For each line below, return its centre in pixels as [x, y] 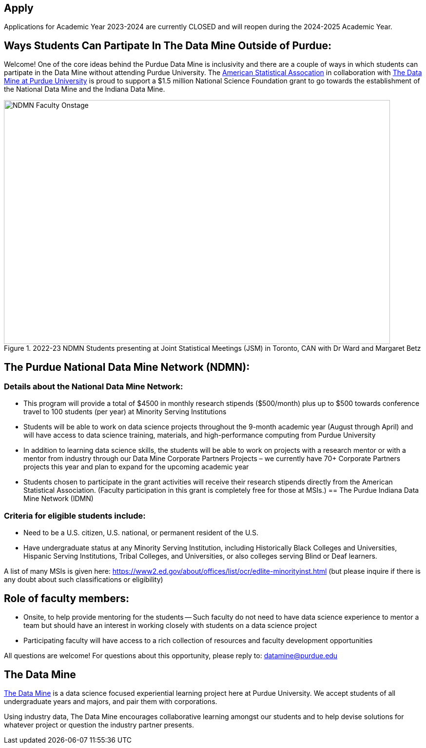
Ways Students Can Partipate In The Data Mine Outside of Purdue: [168, 45]
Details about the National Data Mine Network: [94, 387]
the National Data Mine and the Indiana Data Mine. [85, 89]
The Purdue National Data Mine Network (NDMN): [127, 367]
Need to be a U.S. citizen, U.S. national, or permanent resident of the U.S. [141, 533]
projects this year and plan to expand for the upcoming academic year [136, 467]
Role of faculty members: [67, 598]
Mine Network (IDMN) [58, 499]
